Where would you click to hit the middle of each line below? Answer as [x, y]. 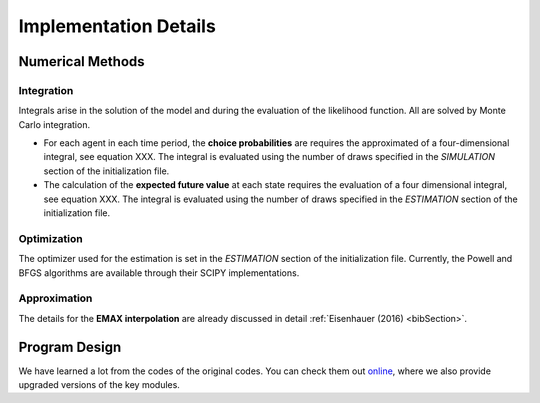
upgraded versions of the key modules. [99, 385]
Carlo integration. [54, 124]
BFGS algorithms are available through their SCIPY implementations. [159, 272]
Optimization [51, 238]
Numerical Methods [81, 61]
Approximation [55, 298]
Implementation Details [117, 26]
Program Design [70, 346]
